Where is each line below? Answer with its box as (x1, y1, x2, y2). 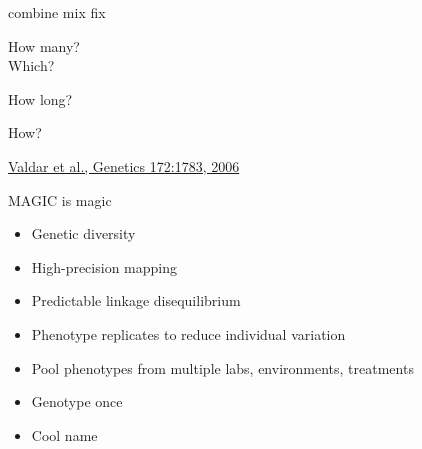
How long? (8, 88, 73, 109)
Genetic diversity (31, 223, 136, 244)
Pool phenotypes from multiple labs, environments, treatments (31, 357, 414, 378)
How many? (8, 35, 80, 56)
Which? (8, 55, 55, 76)
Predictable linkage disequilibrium (31, 290, 241, 311)
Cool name (31, 424, 98, 445)
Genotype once (31, 391, 123, 412)
